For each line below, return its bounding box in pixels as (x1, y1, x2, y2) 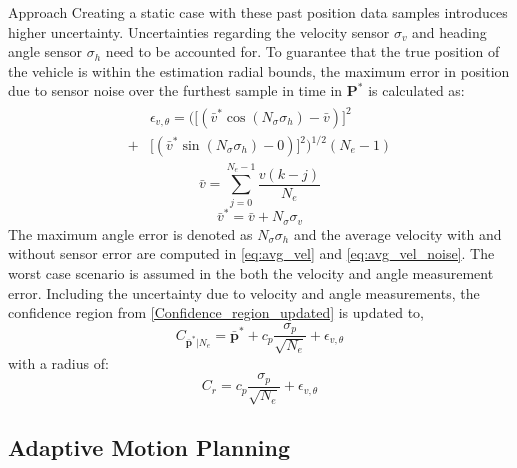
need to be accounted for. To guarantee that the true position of (105, 41, 500, 62)
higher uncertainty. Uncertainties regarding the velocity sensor (8, 21, 390, 42)
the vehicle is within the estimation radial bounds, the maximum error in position (8, 60, 510, 81)
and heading (412, 21, 487, 42)
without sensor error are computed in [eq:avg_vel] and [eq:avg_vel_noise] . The (8, 243, 495, 264)
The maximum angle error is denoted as (8, 223, 253, 244)
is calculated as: (368, 80, 465, 101)
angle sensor (8, 41, 83, 62)
